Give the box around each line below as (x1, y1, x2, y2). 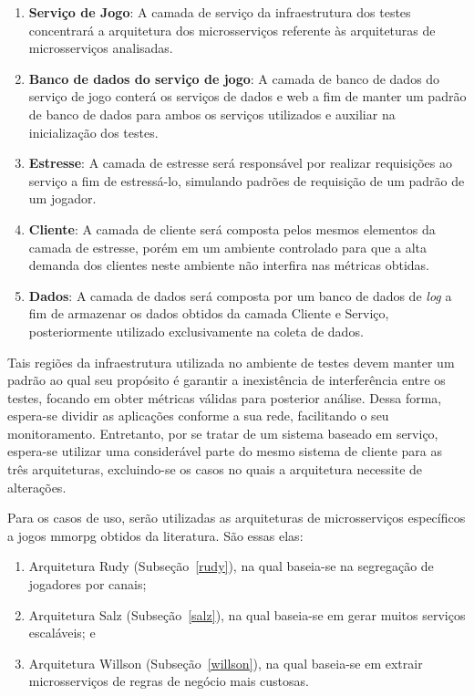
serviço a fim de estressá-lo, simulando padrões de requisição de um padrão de (28, 171, 465, 190)
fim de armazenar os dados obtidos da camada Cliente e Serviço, (28, 304, 389, 323)
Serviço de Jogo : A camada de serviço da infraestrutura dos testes (28, 3, 411, 21)
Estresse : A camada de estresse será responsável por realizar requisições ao (28, 153, 452, 172)
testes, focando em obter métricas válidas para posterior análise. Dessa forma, (7, 388, 442, 407)
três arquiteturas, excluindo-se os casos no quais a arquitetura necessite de (7, 460, 423, 479)
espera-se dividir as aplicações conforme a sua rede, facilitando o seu (7, 406, 389, 425)
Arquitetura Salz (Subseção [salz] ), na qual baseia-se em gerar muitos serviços (28, 605, 466, 624)
